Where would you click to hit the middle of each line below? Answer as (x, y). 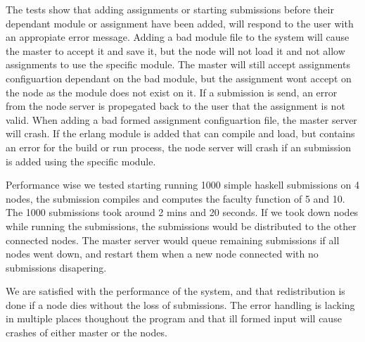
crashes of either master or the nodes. (87, 332)
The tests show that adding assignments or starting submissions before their (170, 9)
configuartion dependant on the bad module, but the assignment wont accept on (179, 78)
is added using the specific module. (81, 161)
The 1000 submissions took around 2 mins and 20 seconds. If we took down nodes (182, 212)
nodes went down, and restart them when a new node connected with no (162, 254)
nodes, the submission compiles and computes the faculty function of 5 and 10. (175, 198)
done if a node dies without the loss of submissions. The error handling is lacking (180, 304)
